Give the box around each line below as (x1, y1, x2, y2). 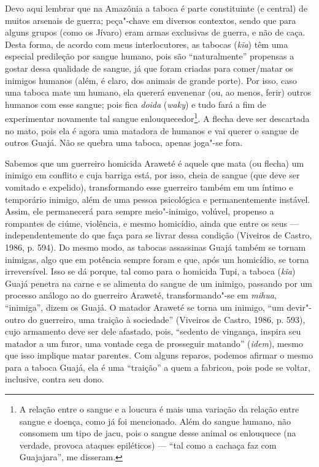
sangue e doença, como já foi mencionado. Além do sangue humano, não (19, 414, 291, 427)
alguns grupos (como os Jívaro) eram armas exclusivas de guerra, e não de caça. (5, 26, 306, 39)
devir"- (286, 300, 312, 313)
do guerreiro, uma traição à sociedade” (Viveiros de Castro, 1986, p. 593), (28, 313, 306, 325)
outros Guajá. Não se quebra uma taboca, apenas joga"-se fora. (5, 136, 243, 149)
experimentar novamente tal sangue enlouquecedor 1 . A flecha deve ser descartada (5, 110, 310, 124)
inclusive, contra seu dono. (5, 373, 104, 385)
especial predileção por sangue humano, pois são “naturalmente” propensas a (5, 50, 294, 63)
